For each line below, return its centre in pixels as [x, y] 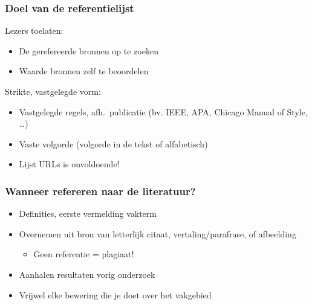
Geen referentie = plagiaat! [84, 254]
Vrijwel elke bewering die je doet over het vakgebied [115, 294]
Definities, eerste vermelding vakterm [88, 213]
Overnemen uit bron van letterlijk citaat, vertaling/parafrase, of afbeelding [158, 233]
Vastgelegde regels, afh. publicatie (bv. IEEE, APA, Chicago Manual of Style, [163, 111]
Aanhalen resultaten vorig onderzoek [87, 274]
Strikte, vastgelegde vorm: [53, 91]
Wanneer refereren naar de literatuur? [100, 191]
